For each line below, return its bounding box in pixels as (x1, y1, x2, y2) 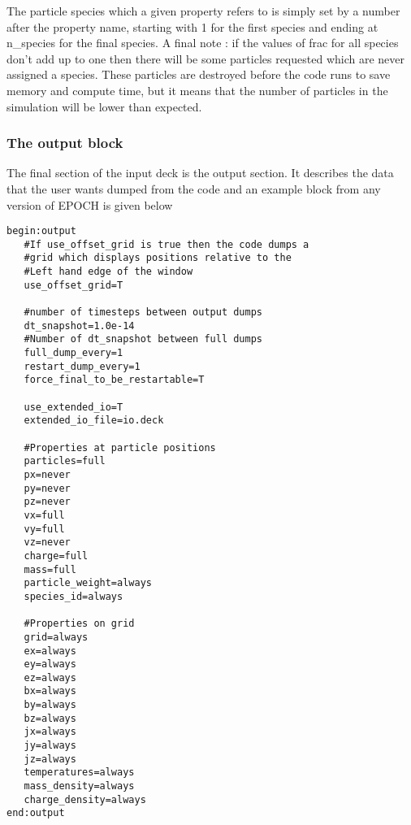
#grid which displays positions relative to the (24, 252, 292, 264)
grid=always (24, 631, 89, 643)
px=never (24, 468, 71, 480)
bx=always (24, 685, 76, 697)
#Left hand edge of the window (24, 266, 193, 278)
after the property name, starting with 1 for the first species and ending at (6, 18, 379, 35)
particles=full (24, 455, 106, 467)
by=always (24, 699, 76, 711)
